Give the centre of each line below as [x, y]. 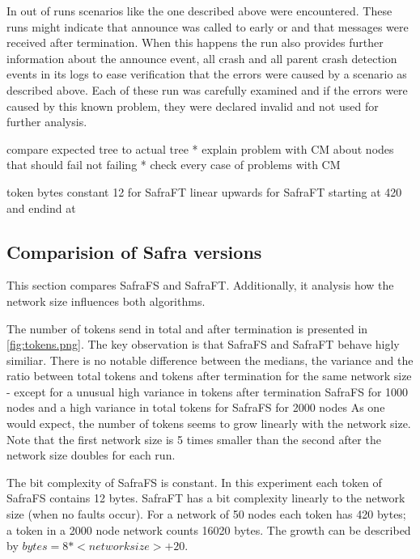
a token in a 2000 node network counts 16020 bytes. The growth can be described [209, 529]
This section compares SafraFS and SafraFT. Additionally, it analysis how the [200, 285]
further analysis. [47, 122]
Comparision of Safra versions [134, 251]
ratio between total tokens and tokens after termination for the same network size [209, 376]
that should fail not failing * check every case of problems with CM [174, 165]
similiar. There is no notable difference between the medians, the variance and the [210, 360]
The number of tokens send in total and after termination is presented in [187, 328]
